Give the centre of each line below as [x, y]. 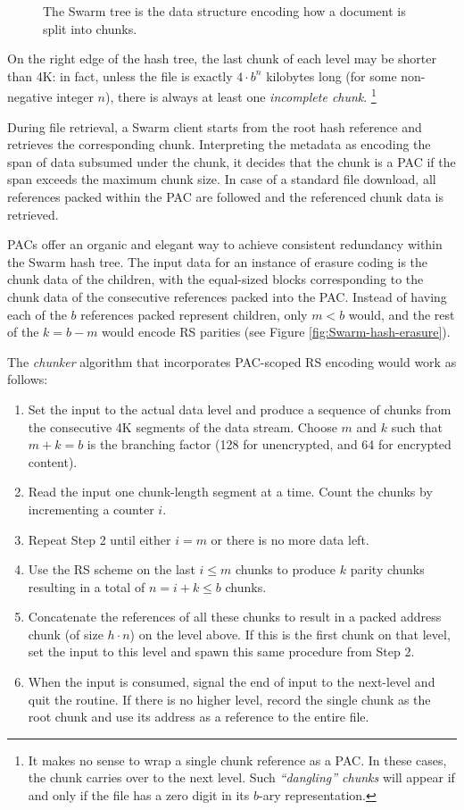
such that [417, 426]
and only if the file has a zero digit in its [139, 795]
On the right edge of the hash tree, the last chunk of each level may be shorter [222, 58]
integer [75, 97]
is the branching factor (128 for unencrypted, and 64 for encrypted [269, 444]
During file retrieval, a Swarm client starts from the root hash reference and [215, 126]
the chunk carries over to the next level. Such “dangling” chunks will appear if [241, 777]
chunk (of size [66, 634]
